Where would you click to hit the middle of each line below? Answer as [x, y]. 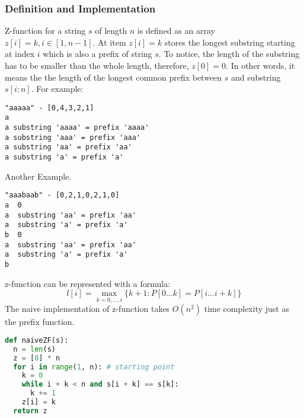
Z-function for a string [45, 31]
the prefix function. [40, 322]
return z [30, 411]
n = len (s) [34, 349]
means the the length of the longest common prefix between [113, 77]
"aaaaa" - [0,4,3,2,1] [49, 108]
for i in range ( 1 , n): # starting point [94, 367]
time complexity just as [247, 309]
